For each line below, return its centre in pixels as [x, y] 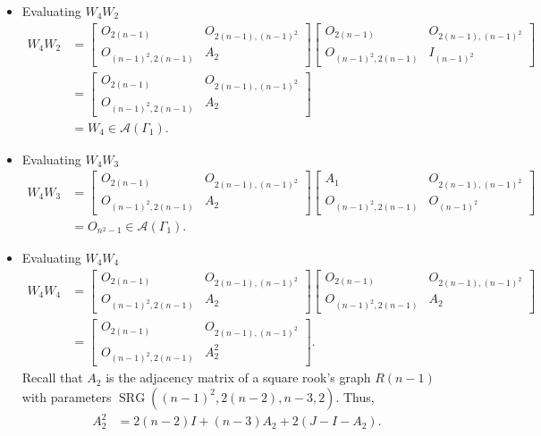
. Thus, [355, 396]
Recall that [52, 377]
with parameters [67, 396]
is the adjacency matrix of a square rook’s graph [238, 377]
